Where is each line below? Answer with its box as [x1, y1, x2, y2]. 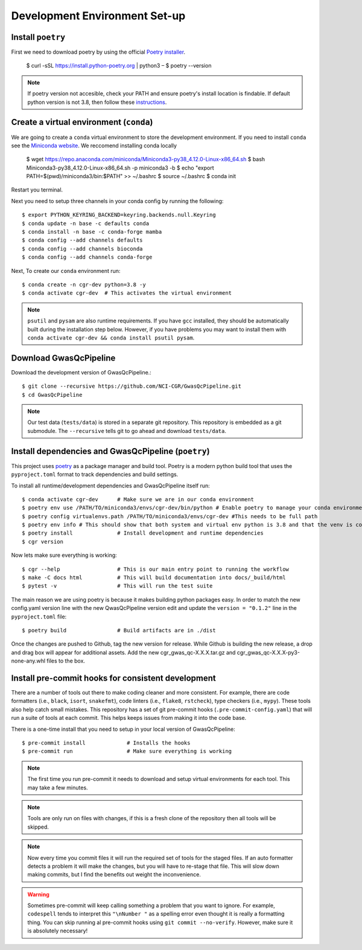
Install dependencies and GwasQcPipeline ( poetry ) [11, 446, 211, 456]
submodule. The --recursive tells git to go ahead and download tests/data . [27, 427, 226, 434]
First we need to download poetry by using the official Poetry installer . [11, 48, 186, 56]
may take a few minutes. [27, 784, 88, 791]
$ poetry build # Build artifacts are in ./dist [22, 627, 217, 634]
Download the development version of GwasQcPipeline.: [11, 368, 152, 376]
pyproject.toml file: [11, 613, 67, 620]
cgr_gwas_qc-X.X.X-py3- [237, 649, 300, 656]
